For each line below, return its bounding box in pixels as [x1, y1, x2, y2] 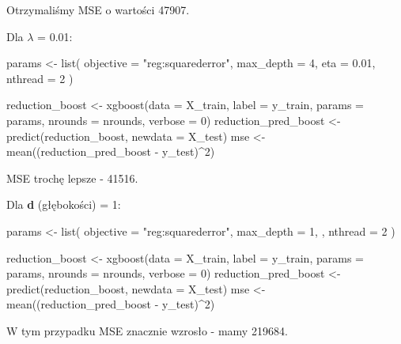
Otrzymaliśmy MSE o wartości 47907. [6, 2, 190, 17]
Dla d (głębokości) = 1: [6, 196, 121, 213]
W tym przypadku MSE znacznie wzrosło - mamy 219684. [6, 322, 288, 338]
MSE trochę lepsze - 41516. [6, 169, 138, 186]
